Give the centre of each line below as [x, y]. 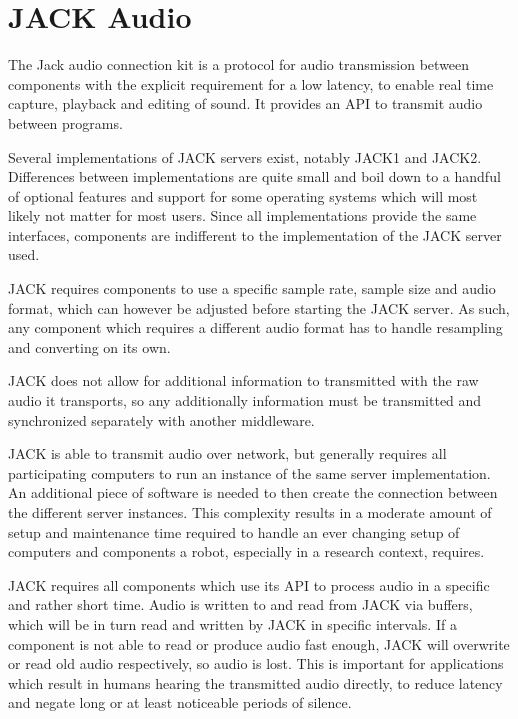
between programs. [65, 122]
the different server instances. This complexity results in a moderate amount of [250, 512]
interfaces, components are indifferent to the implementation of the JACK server [255, 234]
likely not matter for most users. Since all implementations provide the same [242, 215]
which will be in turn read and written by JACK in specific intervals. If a [232, 623]
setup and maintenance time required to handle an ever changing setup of [234, 531]
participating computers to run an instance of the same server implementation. [249, 472]
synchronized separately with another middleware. [161, 419]
